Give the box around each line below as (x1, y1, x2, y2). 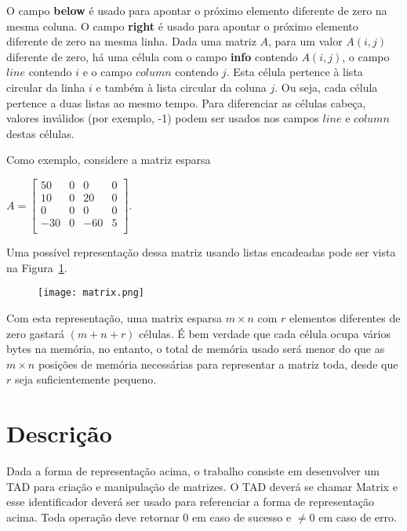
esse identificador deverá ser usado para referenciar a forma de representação (6, 493, 374, 510)
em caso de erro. (318, 508, 397, 525)
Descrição (6, 417, 112, 449)
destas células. (6, 125, 74, 141)
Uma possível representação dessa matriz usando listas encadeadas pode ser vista (6, 244, 396, 260)
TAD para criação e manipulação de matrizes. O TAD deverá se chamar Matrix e (6, 478, 398, 494)
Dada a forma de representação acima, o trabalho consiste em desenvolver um (6, 463, 380, 479)
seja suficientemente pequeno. (14, 371, 157, 387)
